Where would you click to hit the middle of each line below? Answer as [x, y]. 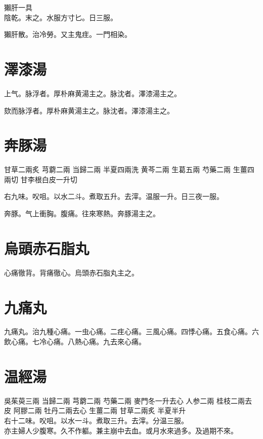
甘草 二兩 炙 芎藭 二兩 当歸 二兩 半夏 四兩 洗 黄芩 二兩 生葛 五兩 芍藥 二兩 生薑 [126, 169]
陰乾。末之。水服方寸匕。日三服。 [61, 17]
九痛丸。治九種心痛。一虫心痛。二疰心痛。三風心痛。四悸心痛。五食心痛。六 [131, 331]
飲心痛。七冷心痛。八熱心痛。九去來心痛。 [75, 342]
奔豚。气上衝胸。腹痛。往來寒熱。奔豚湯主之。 [82, 213]
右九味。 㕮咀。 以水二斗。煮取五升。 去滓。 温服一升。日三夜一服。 [114, 196]
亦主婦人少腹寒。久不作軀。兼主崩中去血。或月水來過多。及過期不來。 [121, 430]
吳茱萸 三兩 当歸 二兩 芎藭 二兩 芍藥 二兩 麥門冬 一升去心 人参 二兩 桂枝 [118, 400]
